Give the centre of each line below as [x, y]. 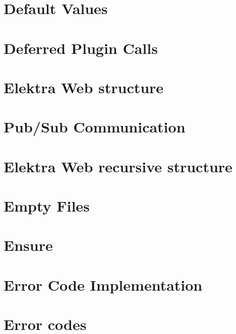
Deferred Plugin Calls [81, 48]
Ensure [28, 245]
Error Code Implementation [103, 284]
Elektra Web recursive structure [118, 166]
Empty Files [47, 206]
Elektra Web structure [84, 87]
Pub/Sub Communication [95, 127]
